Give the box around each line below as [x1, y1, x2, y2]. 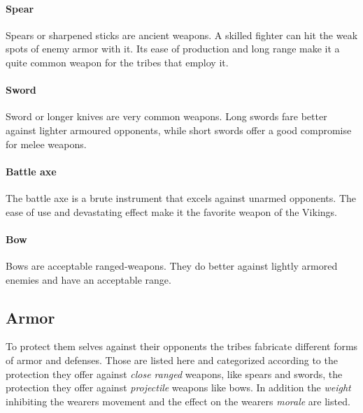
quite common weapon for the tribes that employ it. [6, 55, 229, 69]
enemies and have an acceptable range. [6, 272, 171, 287]
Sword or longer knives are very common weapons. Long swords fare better [6, 109, 327, 124]
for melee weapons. [6, 136, 87, 151]
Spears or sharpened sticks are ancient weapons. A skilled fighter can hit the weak [6, 27, 358, 42]
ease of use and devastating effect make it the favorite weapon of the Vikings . [6, 204, 337, 219]
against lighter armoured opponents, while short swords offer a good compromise [6, 122, 352, 137]
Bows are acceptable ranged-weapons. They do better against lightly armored [6, 258, 338, 273]
